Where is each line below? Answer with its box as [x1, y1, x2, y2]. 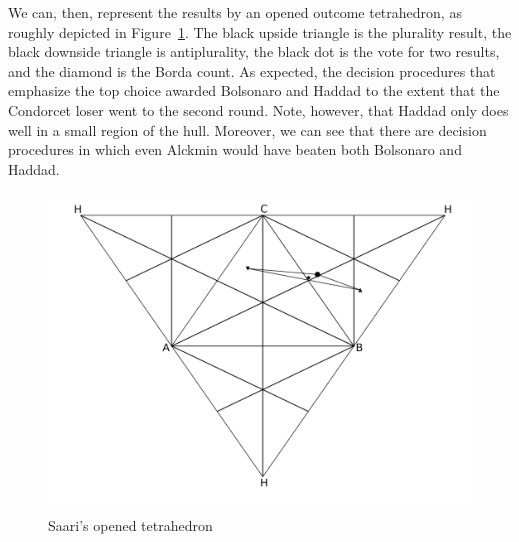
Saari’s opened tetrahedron [48, 514, 213, 535]
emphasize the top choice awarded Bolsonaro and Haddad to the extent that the [8, 80, 500, 101]
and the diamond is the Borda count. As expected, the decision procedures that [8, 60, 496, 81]
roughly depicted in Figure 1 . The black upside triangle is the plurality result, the [8, 21, 512, 42]
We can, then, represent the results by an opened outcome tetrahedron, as [8, 2, 462, 22]
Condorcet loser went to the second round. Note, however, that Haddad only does [8, 99, 509, 120]
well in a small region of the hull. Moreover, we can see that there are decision [8, 119, 487, 140]
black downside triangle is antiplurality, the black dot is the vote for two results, [8, 41, 500, 62]
